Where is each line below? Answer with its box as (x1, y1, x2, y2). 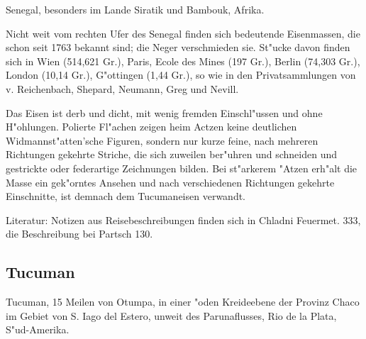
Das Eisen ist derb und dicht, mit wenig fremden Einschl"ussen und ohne (6, 105, 323, 120)
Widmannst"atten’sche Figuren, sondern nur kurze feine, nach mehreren (6, 133, 318, 148)
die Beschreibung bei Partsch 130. (6, 226, 153, 241)
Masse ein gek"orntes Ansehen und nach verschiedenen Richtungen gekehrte (6, 174, 335, 189)
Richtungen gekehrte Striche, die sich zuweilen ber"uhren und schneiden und (6, 147, 337, 162)
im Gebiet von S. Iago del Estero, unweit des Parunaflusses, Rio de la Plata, (6, 308, 337, 323)
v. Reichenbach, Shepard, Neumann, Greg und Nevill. (6, 81, 239, 96)
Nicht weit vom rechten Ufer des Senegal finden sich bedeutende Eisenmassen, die (6, 26, 360, 40)
